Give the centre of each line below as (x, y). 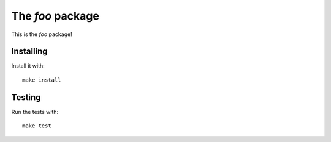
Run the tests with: (35, 112)
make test (37, 126)
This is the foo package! (42, 34)
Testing (26, 97)
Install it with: (28, 66)
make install (42, 80)
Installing (30, 51)
